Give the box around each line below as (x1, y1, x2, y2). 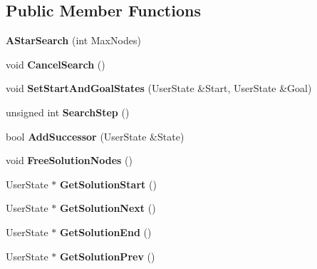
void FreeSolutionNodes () (6, 153, 132, 168)
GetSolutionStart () (59, 176, 157, 191)
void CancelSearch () (6, 56, 105, 71)
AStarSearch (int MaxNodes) (6, 33, 141, 48)
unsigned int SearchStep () (6, 104, 130, 119)
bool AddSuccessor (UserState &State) (6, 128, 185, 143)
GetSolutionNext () (59, 201, 156, 215)
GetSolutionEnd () (59, 224, 152, 239)
